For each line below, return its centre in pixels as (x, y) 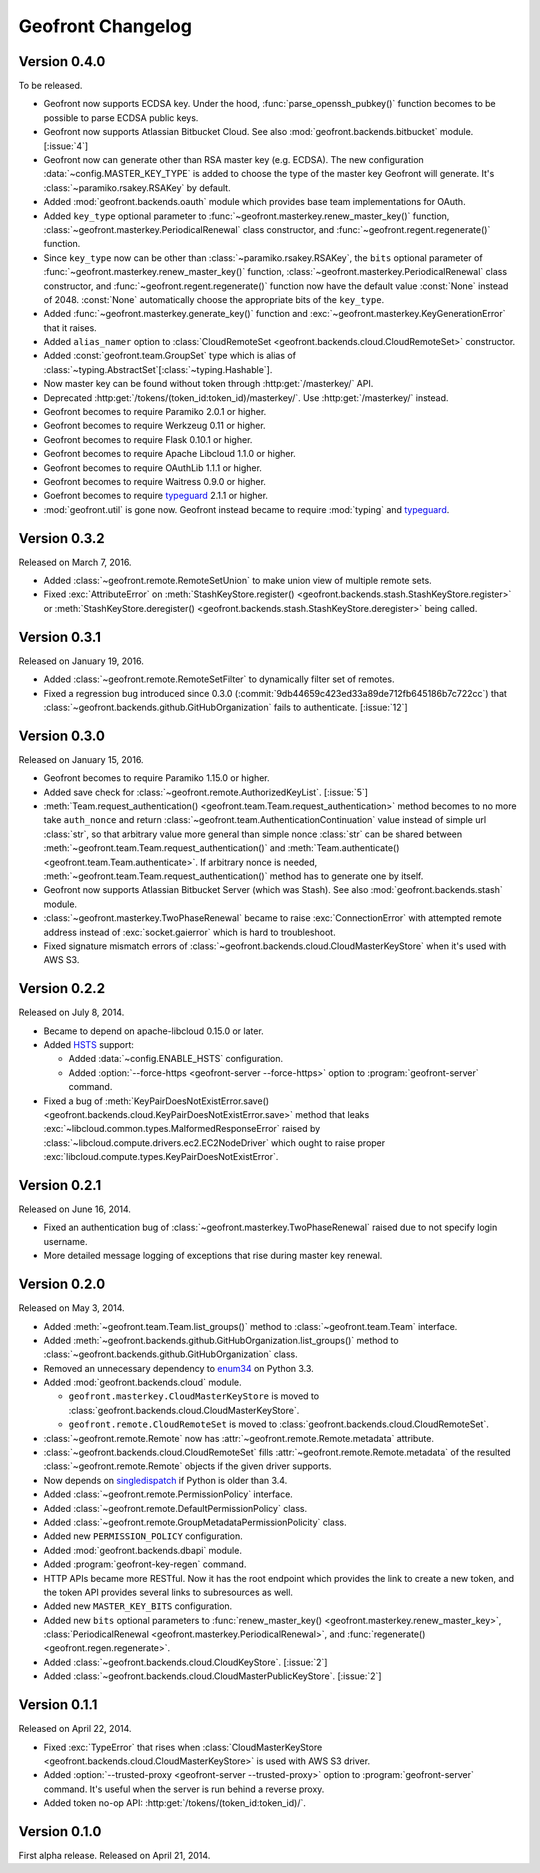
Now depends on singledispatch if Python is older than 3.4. (165, 1480)
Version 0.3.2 (61, 538)
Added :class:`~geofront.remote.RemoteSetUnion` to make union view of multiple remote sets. (237, 581)
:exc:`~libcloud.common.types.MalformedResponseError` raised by (182, 1129)
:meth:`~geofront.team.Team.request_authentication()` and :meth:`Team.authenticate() (221, 848)
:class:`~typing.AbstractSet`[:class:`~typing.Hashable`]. (158, 369)
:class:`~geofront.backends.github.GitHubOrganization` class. (171, 1354)
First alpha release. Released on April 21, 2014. (114, 1856)
